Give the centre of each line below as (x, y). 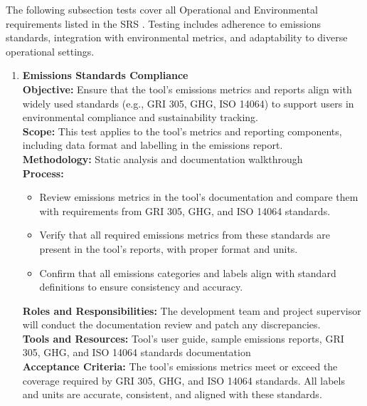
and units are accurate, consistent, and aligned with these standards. (172, 394)
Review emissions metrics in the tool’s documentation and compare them (199, 197)
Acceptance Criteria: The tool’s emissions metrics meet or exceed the (180, 366)
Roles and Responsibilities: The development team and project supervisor (192, 310)
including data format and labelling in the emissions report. (153, 145)
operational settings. (50, 51)
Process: (43, 173)
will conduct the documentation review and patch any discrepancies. (171, 324)
